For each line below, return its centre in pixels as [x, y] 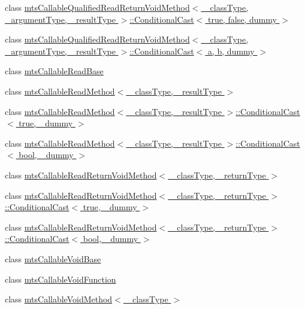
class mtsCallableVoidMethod [59, 299]
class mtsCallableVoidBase [53, 258]
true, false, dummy [242, 19]
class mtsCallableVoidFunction [61, 279]
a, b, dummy [231, 51]
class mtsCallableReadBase [54, 71]
